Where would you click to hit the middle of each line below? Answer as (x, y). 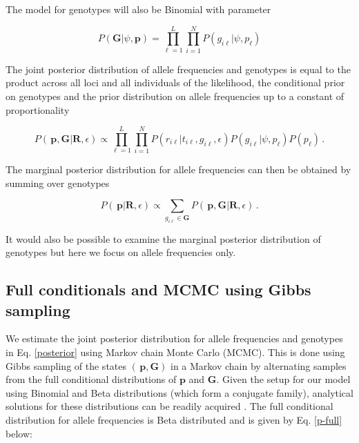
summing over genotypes (58, 183)
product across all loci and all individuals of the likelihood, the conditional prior (175, 82)
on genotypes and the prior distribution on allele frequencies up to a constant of (175, 96)
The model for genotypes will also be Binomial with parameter (138, 9)
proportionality (38, 109)
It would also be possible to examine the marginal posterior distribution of (163, 238)
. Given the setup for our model (283, 379)
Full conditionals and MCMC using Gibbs (158, 289)
